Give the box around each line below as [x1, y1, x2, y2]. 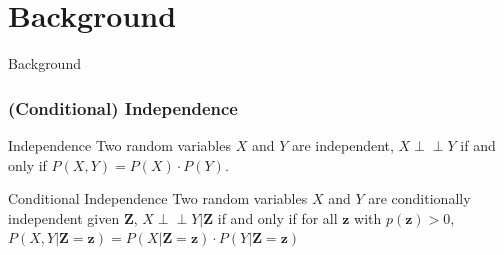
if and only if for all [217, 207, 338, 228]
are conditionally [368, 188, 471, 209]
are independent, [291, 134, 394, 155]
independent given [8, 207, 120, 228]
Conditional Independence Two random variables [8, 188, 308, 209]
